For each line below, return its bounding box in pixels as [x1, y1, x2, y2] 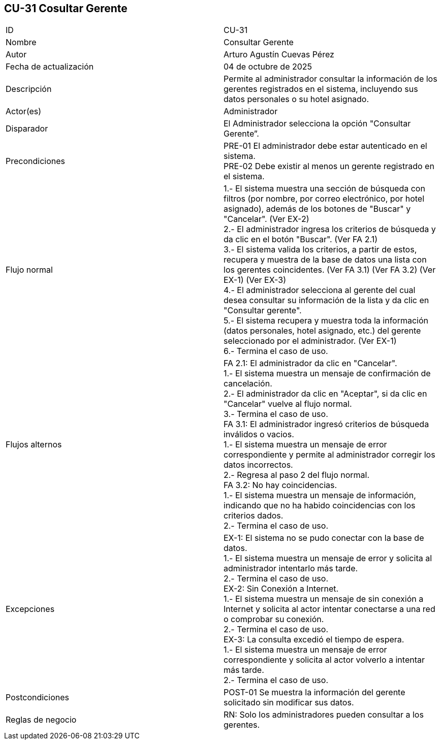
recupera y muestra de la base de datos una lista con [224, 254, 427, 265]
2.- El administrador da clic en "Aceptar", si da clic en [224, 389, 427, 399]
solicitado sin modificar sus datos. [224, 697, 354, 708]
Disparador [6, 123, 48, 134]
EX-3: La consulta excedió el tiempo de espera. [224, 634, 404, 645]
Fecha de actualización [6, 61, 94, 72]
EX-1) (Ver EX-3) [224, 275, 286, 285]
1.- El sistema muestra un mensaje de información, [224, 490, 416, 501]
